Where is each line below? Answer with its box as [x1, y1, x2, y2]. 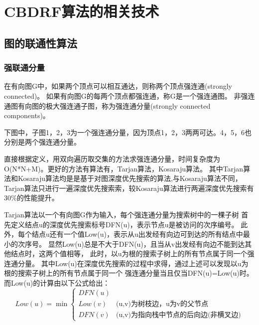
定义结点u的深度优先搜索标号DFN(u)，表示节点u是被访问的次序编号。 [10, 219, 239, 229]
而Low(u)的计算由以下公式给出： [4, 278, 110, 288]
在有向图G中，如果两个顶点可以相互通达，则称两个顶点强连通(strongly [4, 81, 232, 91]
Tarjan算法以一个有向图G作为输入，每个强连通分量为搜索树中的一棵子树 [4, 209, 239, 219]
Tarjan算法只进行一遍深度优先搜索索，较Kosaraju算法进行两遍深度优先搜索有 [4, 182, 254, 193]
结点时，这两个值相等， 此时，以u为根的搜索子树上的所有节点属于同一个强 [10, 248, 255, 259]
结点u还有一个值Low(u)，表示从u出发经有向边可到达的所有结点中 [31, 229, 243, 239]
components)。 [4, 110, 50, 121]
